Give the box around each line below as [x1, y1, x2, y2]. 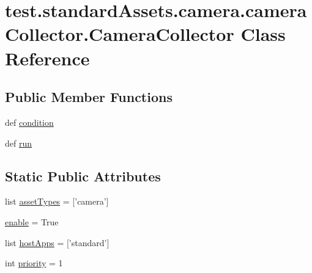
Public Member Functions [5, 87, 173, 106]
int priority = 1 [5, 257, 63, 269]
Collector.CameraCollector [5, 21, 234, 46]
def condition [5, 115, 54, 128]
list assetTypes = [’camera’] [5, 195, 109, 208]
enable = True [5, 215, 59, 228]
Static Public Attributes [5, 166, 161, 185]
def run [5, 136, 32, 149]
